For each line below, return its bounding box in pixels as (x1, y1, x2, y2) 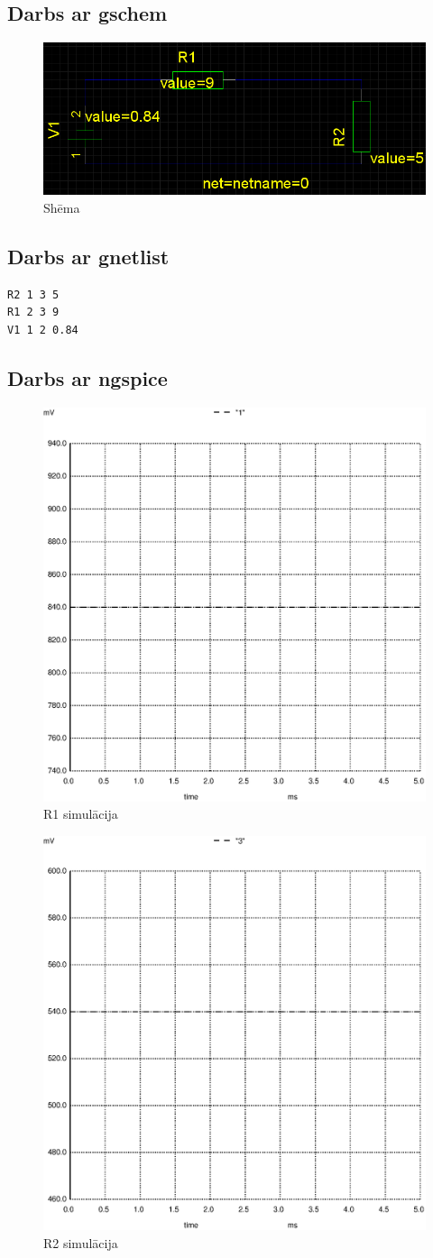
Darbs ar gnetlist (7, 242, 170, 270)
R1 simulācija (43, 804, 118, 823)
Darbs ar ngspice (7, 363, 168, 391)
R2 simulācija (43, 1233, 118, 1252)
